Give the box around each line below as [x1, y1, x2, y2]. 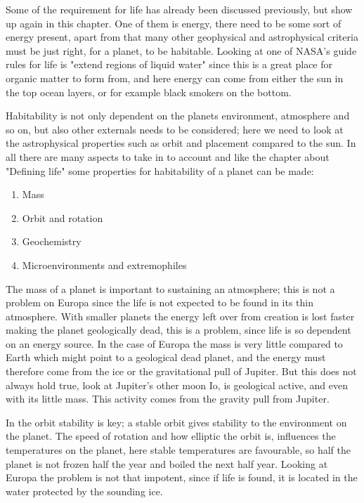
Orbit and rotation [22, 210, 103, 225]
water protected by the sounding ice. [6, 483, 163, 498]
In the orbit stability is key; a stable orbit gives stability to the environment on [6, 414, 347, 429]
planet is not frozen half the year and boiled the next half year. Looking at [6, 456, 328, 471]
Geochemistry [22, 234, 82, 249]
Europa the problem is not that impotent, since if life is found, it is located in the [6, 470, 358, 485]
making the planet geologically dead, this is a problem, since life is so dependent [6, 322, 351, 337]
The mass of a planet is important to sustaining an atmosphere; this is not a [6, 281, 335, 296]
